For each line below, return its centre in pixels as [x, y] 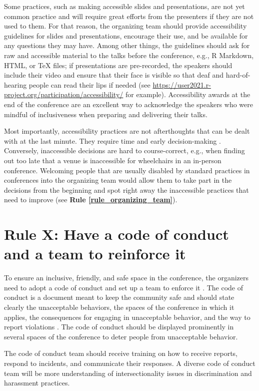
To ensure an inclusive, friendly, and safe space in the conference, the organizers [126, 278]
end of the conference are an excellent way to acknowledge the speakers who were [128, 104]
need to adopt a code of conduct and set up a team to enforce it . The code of [124, 287]
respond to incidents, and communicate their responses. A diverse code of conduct [130, 363]
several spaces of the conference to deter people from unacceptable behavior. [121, 336]
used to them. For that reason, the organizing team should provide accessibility [125, 26]
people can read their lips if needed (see [89, 84]
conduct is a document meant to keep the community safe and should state [119, 297]
